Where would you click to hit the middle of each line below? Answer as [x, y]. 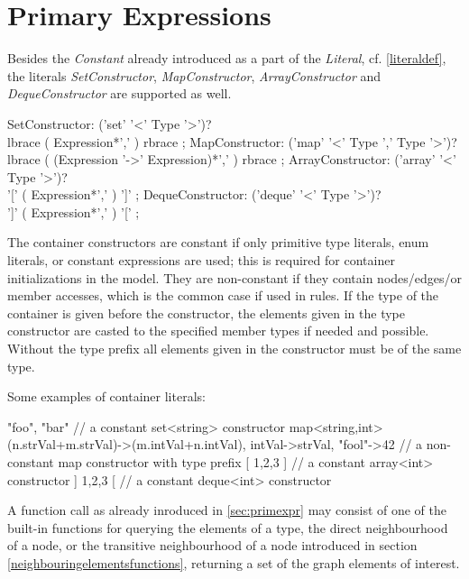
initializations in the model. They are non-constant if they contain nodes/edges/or [235, 277]
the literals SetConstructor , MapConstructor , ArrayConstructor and [194, 75]
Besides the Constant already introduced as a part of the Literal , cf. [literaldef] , [227, 58]
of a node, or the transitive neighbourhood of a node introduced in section [212, 545]
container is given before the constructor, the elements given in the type [206, 312]
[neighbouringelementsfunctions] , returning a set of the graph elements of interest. [234, 562]
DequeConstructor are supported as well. [120, 93]
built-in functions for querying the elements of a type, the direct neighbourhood [228, 527]
